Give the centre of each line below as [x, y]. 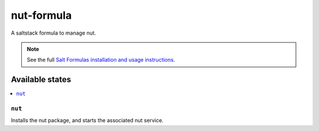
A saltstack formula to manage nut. [53, 33]
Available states [41, 80]
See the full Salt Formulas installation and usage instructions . [101, 60]
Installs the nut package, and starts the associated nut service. [87, 120]
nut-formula [41, 15]
